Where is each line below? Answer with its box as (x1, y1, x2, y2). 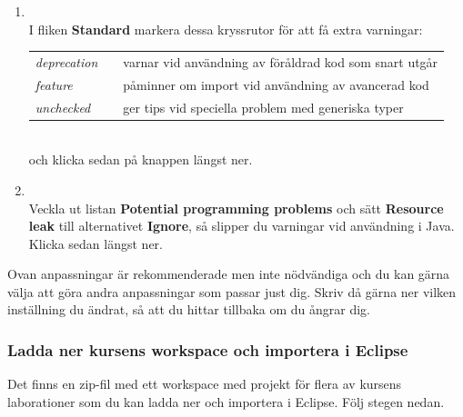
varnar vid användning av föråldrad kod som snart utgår (123, 52, 438, 71)
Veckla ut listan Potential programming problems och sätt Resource (28, 198, 444, 217)
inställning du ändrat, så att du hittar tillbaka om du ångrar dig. (7, 300, 371, 319)
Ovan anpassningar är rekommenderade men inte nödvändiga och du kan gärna (7, 264, 450, 283)
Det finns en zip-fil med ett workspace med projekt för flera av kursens (7, 374, 402, 393)
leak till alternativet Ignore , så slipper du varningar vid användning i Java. (28, 216, 455, 235)
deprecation (35, 52, 98, 71)
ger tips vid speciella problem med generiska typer (123, 97, 404, 116)
